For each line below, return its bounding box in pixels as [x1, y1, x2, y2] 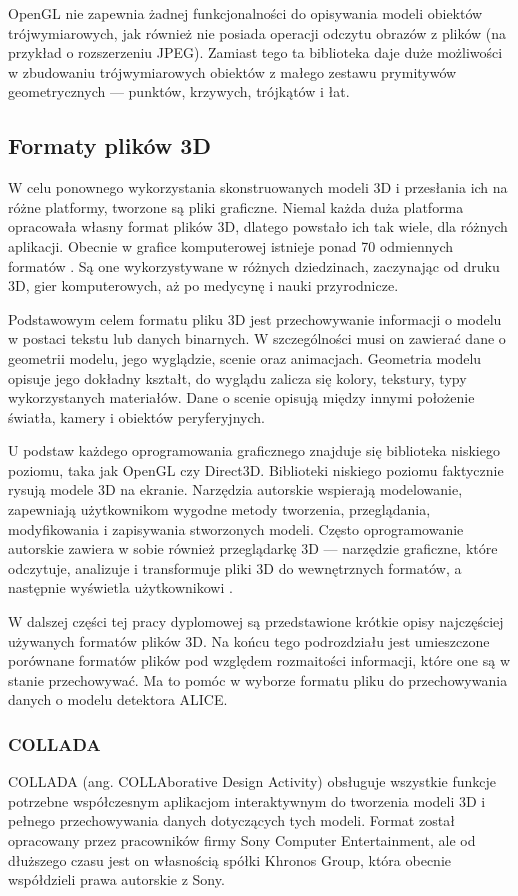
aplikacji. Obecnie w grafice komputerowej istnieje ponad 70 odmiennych [8, 235, 454, 256]
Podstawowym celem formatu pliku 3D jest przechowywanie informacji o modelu [8, 308, 502, 329]
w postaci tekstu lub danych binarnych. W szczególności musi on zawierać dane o [8, 328, 506, 349]
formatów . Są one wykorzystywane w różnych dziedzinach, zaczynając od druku [8, 255, 500, 276]
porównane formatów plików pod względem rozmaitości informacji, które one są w [8, 650, 510, 671]
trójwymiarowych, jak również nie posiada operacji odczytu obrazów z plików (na [8, 22, 507, 43]
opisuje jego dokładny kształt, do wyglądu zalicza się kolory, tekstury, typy [8, 367, 467, 388]
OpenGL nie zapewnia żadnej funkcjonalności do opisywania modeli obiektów [8, 3, 483, 23]
